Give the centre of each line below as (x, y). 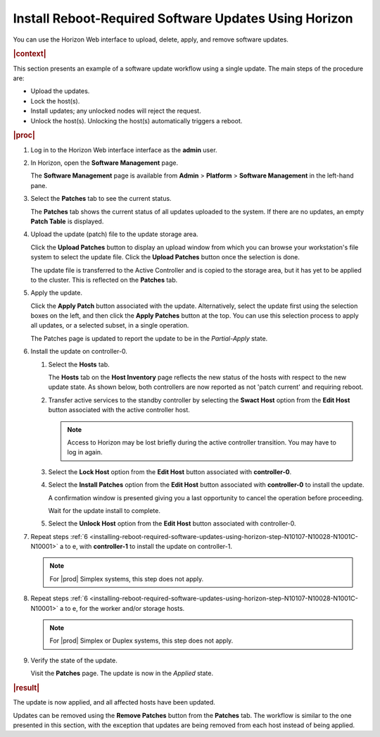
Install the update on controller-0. (79, 352)
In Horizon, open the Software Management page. (104, 163)
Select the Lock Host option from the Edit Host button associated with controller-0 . (170, 471)
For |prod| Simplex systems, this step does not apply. (127, 578)
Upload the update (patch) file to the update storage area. (114, 234)
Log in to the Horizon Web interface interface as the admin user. (124, 150)
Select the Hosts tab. (79, 364)
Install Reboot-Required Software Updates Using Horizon (183, 18)
